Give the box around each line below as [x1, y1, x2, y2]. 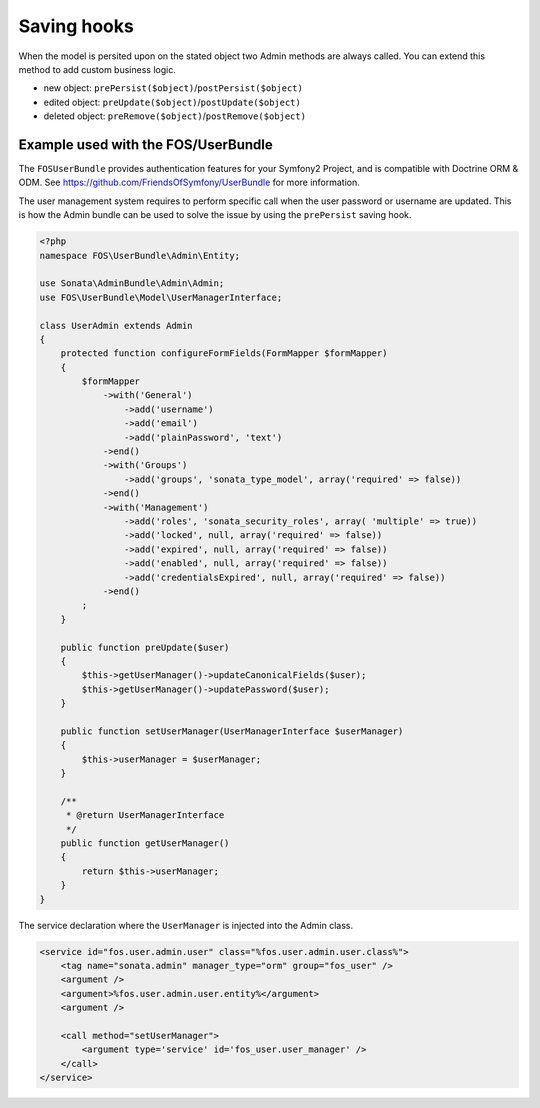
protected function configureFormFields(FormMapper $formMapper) [60, 348, 388, 359]
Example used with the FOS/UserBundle [18, 136, 274, 153]
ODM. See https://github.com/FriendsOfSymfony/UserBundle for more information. [18, 176, 360, 189]
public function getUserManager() [60, 837, 230, 849]
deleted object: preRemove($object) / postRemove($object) [43, 110, 307, 122]
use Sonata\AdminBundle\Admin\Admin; [39, 278, 225, 289]
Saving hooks [18, 15, 134, 37]
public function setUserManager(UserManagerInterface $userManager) [60, 725, 404, 737]
